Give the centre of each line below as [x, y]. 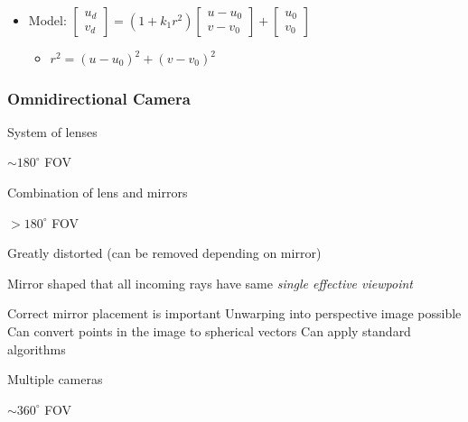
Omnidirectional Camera [99, 98]
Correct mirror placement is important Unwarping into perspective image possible [234, 313]
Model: [47, 20]
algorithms [37, 349]
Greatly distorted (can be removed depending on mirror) [164, 253]
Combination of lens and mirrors [98, 192]
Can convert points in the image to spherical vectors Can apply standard [209, 330]
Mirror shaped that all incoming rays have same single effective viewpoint [210, 283]
